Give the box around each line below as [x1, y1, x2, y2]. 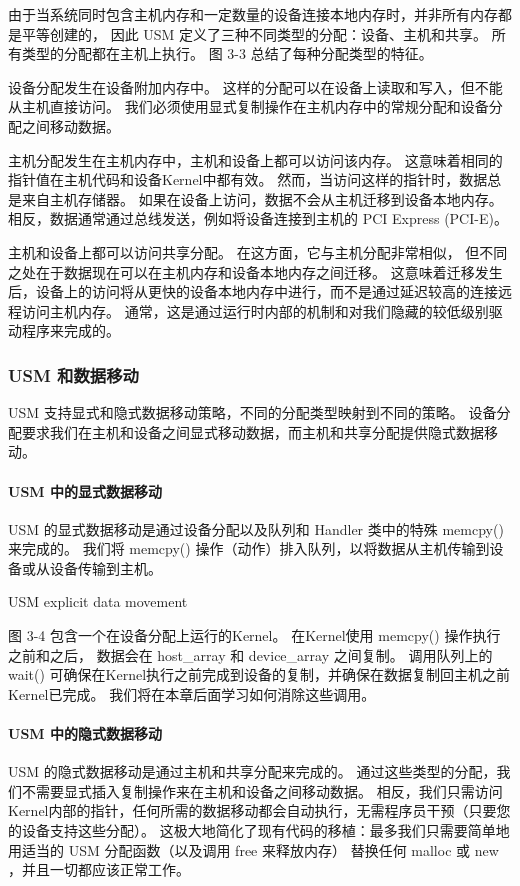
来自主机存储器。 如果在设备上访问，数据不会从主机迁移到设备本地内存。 [21, 188, 503, 209]
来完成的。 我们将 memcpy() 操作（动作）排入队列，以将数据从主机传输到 [8, 538, 490, 559]
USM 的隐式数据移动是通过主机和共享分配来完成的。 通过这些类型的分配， [8, 761, 497, 782]
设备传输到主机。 [49, 557, 162, 578]
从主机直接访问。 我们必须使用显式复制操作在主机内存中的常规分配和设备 [8, 96, 489, 117]
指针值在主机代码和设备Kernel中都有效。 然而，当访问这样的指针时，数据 [8, 169, 488, 190]
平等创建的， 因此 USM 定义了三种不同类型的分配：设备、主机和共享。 [21, 23, 488, 44]
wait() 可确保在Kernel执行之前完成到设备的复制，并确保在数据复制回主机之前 [8, 664, 511, 685]
